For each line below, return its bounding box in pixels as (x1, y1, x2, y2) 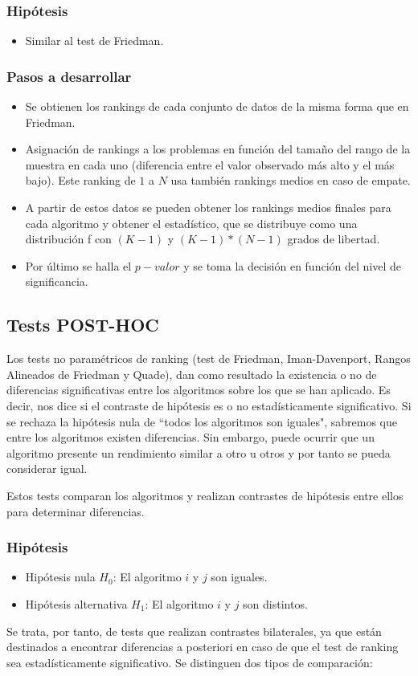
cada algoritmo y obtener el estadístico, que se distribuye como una (25, 214, 358, 231)
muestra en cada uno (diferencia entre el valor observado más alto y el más (25, 156, 395, 173)
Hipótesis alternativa (25, 595, 128, 612)
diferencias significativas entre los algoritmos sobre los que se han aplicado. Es (6, 381, 391, 398)
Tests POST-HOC (6, 312, 159, 337)
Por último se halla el (25, 257, 132, 274)
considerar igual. (6, 460, 88, 477)
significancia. (25, 273, 88, 290)
